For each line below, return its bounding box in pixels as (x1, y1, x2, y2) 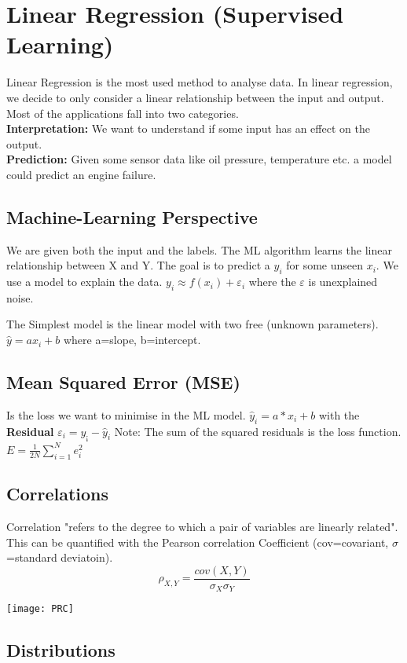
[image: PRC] (6, 603, 74, 615)
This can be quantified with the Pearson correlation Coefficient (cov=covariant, (6, 533, 389, 550)
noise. (6, 289, 34, 306)
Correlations (6, 482, 109, 506)
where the (248, 273, 296, 290)
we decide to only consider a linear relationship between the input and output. (6, 89, 384, 105)
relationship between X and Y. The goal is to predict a (6, 257, 270, 273)
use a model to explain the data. (6, 273, 163, 290)
